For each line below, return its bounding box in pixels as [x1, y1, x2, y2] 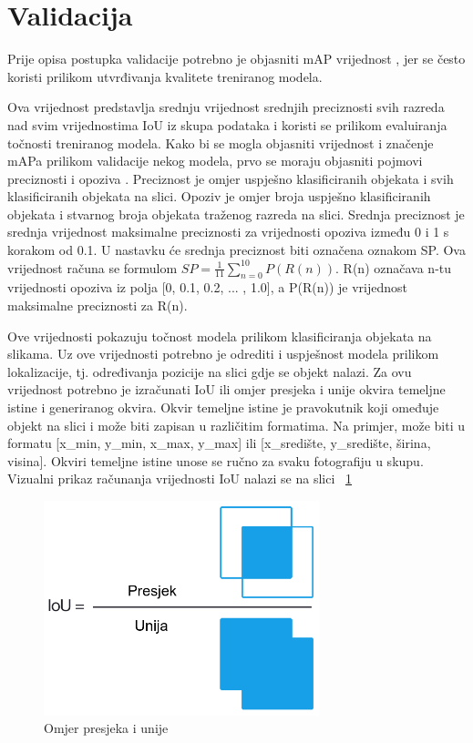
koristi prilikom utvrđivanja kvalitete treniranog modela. [7, 66, 323, 86]
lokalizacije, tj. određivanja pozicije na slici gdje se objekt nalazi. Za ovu [7, 361, 412, 381]
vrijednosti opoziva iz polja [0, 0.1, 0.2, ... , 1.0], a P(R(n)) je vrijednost [7, 278, 407, 297]
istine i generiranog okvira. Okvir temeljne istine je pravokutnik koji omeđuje [7, 398, 439, 417]
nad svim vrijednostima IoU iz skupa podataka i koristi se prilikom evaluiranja [7, 115, 447, 134]
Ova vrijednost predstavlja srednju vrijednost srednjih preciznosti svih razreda [7, 97, 445, 117]
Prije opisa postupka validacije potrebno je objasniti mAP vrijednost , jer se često [7, 49, 466, 68]
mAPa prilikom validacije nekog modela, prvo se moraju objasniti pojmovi [7, 151, 423, 170]
